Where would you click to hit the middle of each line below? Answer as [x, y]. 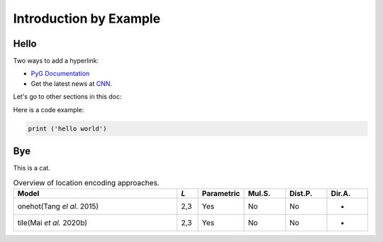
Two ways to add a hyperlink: [56, 61]
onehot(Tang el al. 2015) [58, 206]
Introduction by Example [87, 18]
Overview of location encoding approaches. [86, 182]
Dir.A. [341, 193]
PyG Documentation [60, 74]
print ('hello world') [67, 128]
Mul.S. [259, 193]
